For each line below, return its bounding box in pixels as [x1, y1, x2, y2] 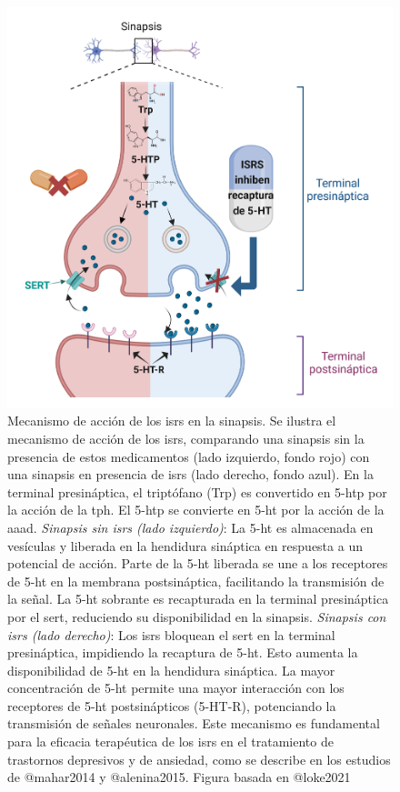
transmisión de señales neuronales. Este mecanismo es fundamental [7, 714, 380, 733]
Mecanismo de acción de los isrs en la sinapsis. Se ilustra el [7, 411, 336, 430]
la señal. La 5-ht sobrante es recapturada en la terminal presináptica [7, 589, 389, 608]
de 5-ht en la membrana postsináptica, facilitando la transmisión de [7, 571, 385, 590]
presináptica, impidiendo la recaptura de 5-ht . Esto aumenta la [7, 643, 358, 662]
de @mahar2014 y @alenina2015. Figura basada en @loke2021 [7, 767, 351, 787]
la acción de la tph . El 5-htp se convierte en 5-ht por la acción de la [7, 500, 385, 519]
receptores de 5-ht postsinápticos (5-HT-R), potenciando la [7, 696, 336, 715]
